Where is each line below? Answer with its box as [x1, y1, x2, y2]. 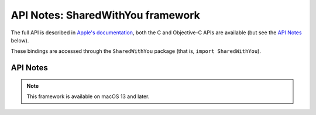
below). [11, 37, 29, 44]
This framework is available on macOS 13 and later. [26, 93, 150, 100]
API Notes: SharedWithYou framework [11, 9, 200, 21]
